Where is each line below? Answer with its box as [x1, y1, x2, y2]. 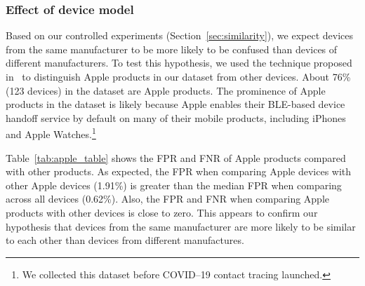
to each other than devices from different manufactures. [6, 233, 244, 247]
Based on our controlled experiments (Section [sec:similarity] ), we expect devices [6, 28, 353, 43]
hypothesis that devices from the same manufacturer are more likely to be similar [6, 219, 356, 233]
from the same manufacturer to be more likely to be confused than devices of [6, 41, 338, 56]
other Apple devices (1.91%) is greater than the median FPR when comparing [6, 177, 342, 192]
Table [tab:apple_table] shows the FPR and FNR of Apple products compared [6, 150, 346, 165]
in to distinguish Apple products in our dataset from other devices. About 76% [6, 69, 351, 83]
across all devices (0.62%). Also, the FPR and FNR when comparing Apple [6, 191, 330, 206]
